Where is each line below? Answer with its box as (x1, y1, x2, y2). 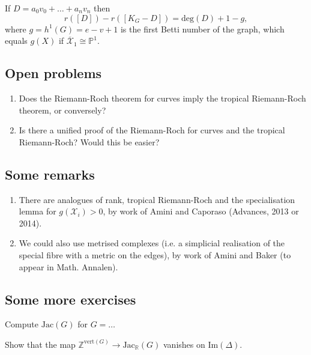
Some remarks (5, 165, 95, 183)
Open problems (5, 64, 102, 82)
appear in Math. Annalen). (19, 260, 118, 273)
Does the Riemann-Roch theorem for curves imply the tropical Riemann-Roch (19, 91, 306, 104)
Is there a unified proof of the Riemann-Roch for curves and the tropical (19, 124, 285, 136)
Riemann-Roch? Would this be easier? (19, 135, 160, 148)
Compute (5, 318, 38, 330)
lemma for (19, 205, 56, 217)
